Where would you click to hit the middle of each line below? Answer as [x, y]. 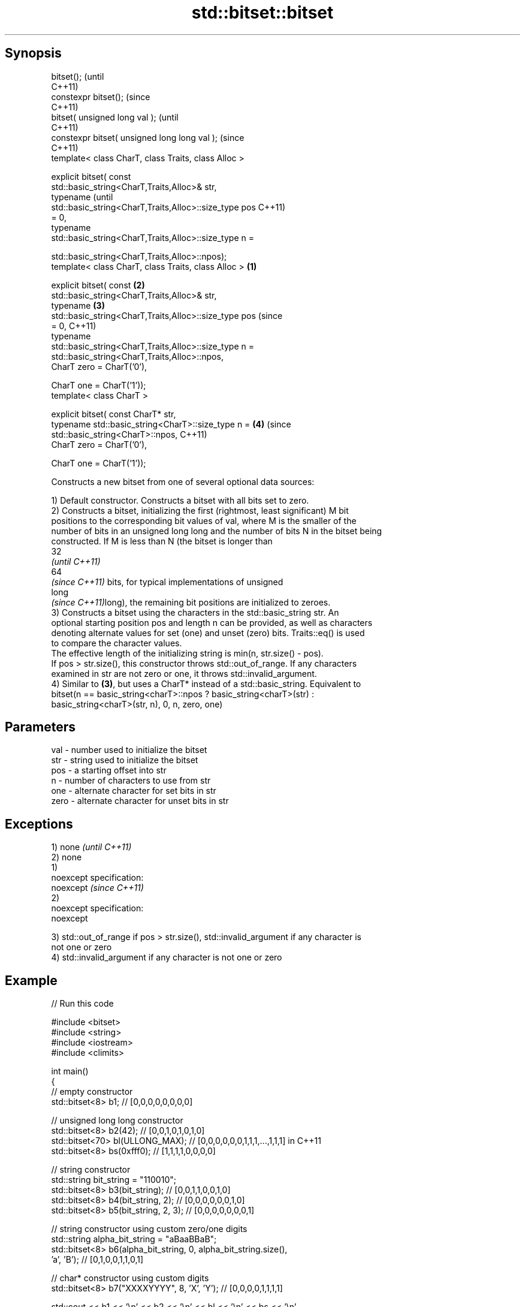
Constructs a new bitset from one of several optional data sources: [183, 481]
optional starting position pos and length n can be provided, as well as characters [212, 622]
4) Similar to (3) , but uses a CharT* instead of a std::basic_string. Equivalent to [206, 683]
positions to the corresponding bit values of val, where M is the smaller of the [204, 520]
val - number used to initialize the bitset [129, 750]
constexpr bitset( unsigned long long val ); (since [148, 137]
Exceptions [39, 824]
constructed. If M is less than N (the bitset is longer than [162, 541]
